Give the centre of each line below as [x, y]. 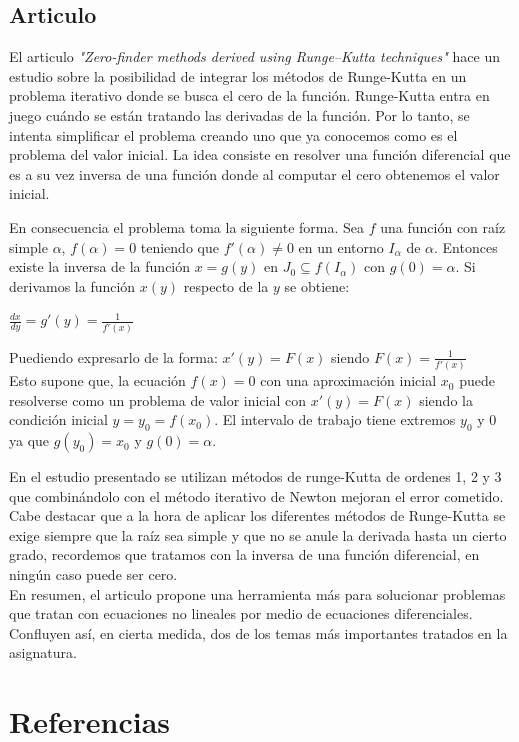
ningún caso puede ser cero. [93, 574]
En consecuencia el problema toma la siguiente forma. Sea [187, 226]
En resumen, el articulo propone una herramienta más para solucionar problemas [257, 593]
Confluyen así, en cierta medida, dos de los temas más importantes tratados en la [258, 632]
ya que [29, 440]
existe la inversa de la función [100, 266]
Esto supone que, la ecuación [97, 380]
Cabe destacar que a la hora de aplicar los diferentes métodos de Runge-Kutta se [257, 515]
